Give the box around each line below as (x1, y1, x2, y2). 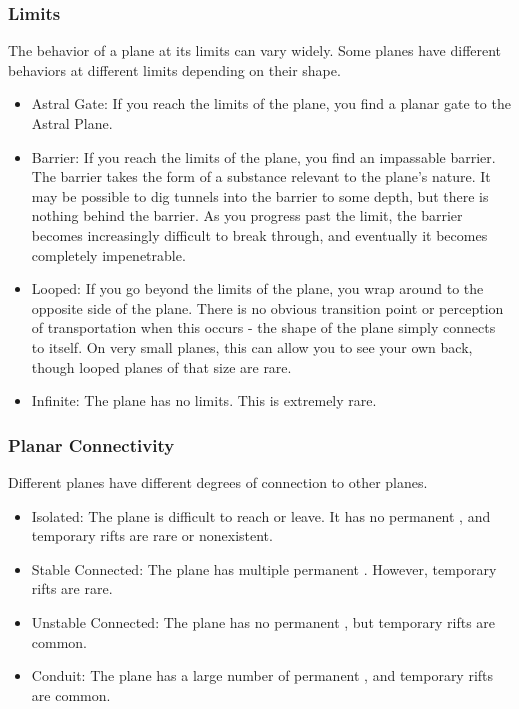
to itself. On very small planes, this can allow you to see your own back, (31, 336, 473, 357)
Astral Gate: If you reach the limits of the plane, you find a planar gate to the (31, 93, 511, 114)
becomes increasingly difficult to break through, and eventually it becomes (31, 224, 488, 245)
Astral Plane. (31, 113, 113, 133)
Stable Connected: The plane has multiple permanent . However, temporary (31, 558, 497, 579)
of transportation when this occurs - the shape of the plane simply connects (31, 317, 496, 338)
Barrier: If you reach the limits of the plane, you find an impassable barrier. (31, 146, 496, 167)
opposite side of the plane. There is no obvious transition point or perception (31, 297, 504, 318)
